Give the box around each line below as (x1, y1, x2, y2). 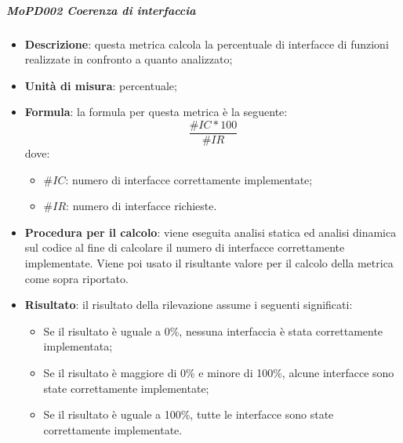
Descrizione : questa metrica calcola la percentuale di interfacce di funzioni (24, 35, 389, 52)
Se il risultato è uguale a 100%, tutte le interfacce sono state (43, 406, 334, 423)
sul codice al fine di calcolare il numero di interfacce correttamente (24, 239, 345, 256)
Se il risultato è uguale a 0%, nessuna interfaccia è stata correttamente (43, 322, 383, 339)
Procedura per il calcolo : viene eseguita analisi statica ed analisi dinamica (24, 223, 397, 240)
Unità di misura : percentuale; (24, 77, 177, 93)
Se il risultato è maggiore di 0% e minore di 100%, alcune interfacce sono (43, 364, 394, 380)
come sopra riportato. (24, 270, 129, 286)
